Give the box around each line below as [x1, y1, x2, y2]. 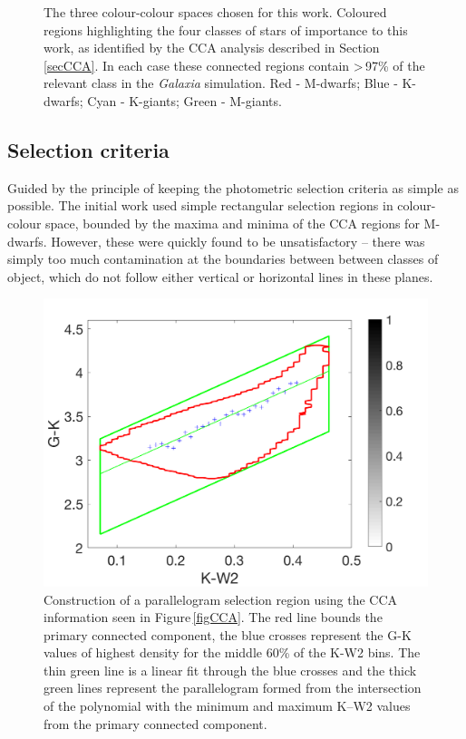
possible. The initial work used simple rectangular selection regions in [7, 196, 393, 215]
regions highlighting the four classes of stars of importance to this [44, 20, 408, 39]
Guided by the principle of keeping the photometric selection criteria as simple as [7, 178, 459, 197]
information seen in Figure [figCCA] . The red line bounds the [44, 608, 383, 627]
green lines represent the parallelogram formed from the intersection [44, 678, 422, 697]
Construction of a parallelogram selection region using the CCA [44, 589, 398, 608]
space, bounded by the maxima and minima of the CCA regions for [45, 213, 420, 232]
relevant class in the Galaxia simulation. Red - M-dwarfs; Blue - [44, 73, 398, 92]
